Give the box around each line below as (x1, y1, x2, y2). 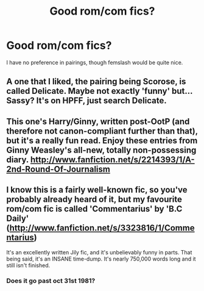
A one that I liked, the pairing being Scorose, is (6, 76, 186, 87)
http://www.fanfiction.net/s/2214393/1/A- (30, 154, 195, 165)
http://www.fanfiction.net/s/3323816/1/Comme (9, 223, 195, 233)
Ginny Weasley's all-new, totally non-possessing (6, 145, 197, 155)
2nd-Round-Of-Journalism (6, 163, 111, 174)
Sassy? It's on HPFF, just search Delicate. (6, 96, 167, 106)
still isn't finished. (6, 261, 51, 269)
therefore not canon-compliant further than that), (6, 126, 198, 136)
